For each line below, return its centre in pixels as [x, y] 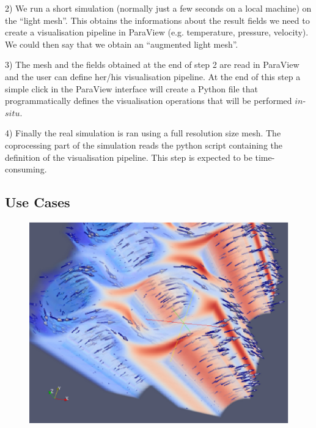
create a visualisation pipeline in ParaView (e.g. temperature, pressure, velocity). [157, 32]
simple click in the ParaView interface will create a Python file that [131, 88]
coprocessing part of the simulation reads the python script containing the [144, 145]
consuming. [26, 169]
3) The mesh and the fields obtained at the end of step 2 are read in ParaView [152, 65]
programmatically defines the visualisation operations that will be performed [149, 101]
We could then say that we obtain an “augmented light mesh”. [122, 44]
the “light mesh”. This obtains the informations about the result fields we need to [157, 20]
